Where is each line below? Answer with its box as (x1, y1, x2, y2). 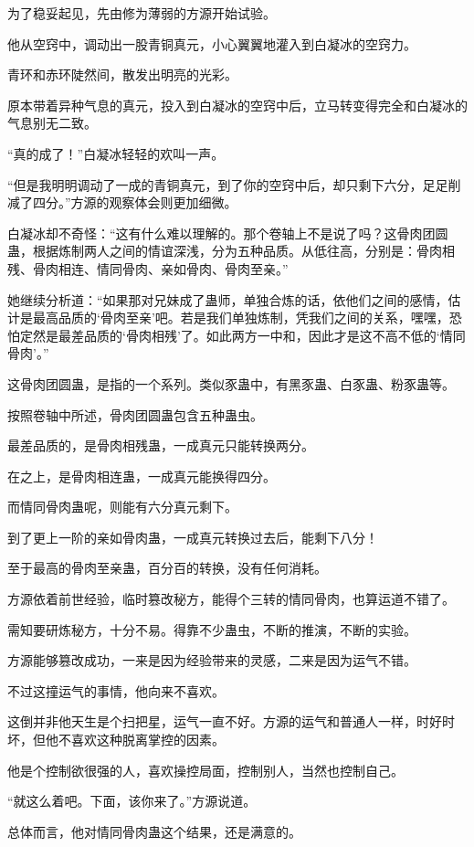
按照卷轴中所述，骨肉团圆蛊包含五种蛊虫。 (7, 405, 263, 424)
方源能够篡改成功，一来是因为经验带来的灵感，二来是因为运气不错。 (7, 651, 416, 670)
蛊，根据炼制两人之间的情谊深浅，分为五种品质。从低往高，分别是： (7, 241, 416, 260)
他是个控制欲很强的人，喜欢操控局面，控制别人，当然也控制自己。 (7, 760, 404, 779)
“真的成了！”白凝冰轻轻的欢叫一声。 (7, 143, 225, 163)
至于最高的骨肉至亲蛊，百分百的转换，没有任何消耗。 (7, 558, 327, 577)
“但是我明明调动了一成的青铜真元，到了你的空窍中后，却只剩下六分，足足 (7, 175, 448, 194)
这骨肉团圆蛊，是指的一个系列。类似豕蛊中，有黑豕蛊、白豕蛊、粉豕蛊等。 (7, 374, 455, 393)
